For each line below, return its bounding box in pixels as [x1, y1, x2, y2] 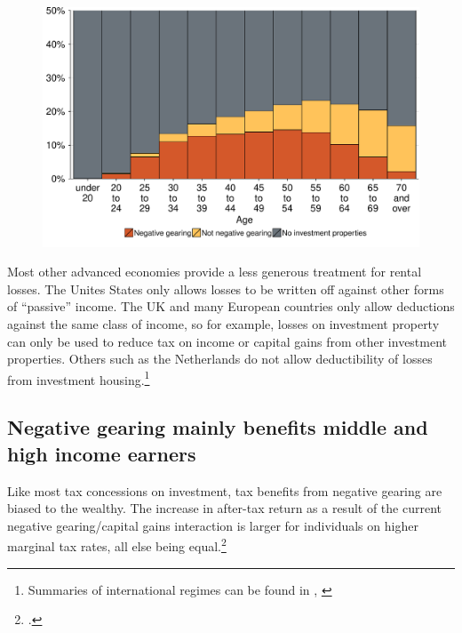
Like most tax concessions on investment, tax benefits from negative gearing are [7, 481, 442, 500]
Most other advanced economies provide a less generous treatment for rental [7, 262, 422, 281]
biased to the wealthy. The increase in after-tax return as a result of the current [7, 499, 442, 517]
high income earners [7, 439, 196, 467]
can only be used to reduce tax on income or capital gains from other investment [7, 332, 448, 350]
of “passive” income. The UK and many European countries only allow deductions [7, 297, 455, 316]
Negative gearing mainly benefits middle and [7, 413, 428, 441]
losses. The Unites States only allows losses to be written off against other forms [7, 279, 444, 298]
